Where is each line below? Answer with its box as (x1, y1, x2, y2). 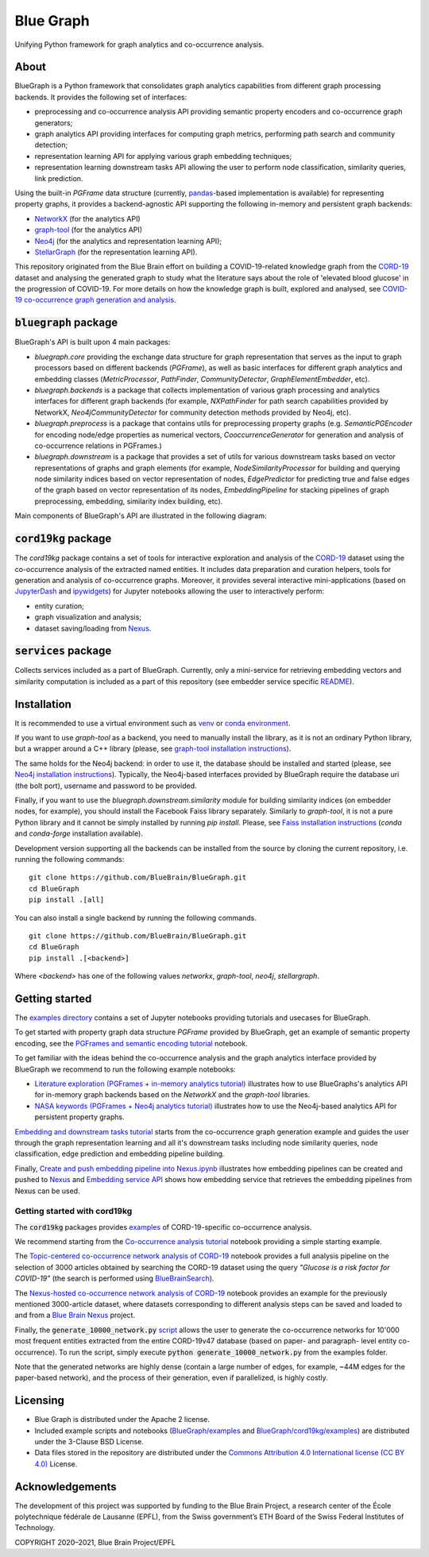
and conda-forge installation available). (14, 829, 143, 838)
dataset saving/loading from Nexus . (34, 624, 152, 633)
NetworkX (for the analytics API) (34, 214, 141, 223)
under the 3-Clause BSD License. (34, 1437, 145, 1447)
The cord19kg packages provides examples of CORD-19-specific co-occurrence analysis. (14, 1222, 313, 1231)
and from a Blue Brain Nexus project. (14, 1311, 135, 1320)
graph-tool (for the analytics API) (34, 225, 143, 234)
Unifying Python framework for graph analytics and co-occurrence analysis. (14, 40, 265, 49)
